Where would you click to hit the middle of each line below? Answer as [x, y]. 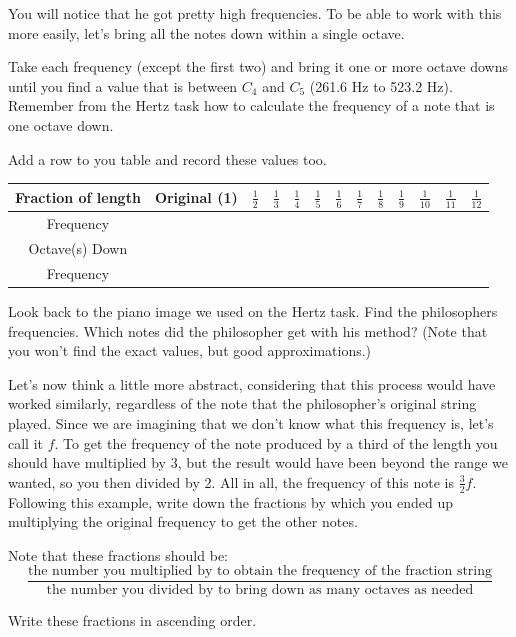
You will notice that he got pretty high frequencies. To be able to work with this [255, 13]
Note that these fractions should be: [118, 554]
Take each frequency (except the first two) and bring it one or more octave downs [258, 66]
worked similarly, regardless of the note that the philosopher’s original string [242, 403]
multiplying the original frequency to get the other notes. [183, 521]
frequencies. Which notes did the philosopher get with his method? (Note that [248, 330]
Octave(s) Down [78, 248]
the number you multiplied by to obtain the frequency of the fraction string [260, 571]
